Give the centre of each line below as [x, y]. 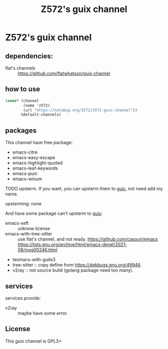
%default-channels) [41, 115]
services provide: [23, 298]
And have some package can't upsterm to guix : [54, 213]
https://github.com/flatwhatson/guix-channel [64, 73]
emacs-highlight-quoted [37, 163]
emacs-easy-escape [34, 158]
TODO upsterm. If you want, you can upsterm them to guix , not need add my [84, 189]
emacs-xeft [17, 223]
